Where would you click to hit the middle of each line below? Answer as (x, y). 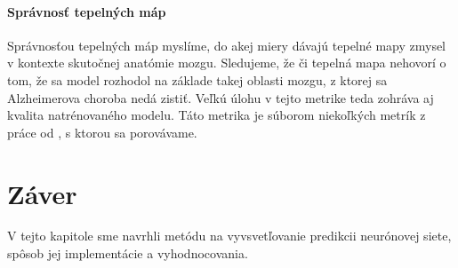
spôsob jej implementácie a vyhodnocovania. (128, 253)
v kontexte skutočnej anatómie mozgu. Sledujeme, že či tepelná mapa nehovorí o (227, 63)
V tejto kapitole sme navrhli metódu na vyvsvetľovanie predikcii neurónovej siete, (229, 236)
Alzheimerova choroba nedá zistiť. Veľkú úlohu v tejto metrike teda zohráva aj (221, 97)
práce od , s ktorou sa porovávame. (102, 132)
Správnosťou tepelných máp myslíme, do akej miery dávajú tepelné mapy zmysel (227, 45)
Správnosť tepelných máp (87, 11)
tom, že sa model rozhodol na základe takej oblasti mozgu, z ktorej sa (197, 79)
